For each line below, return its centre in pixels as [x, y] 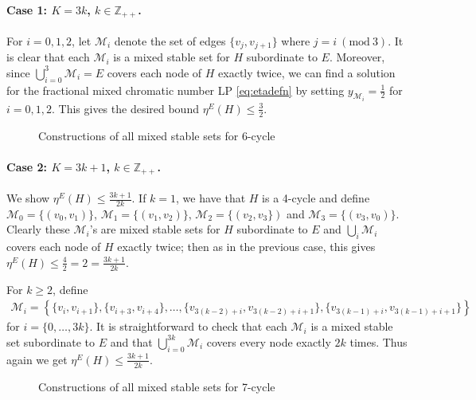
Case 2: [27, 166]
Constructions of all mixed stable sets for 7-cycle [157, 386]
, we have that [211, 198]
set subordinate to [51, 341]
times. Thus [378, 341]
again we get [37, 359]
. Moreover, [357, 57]
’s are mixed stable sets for [155, 229]
